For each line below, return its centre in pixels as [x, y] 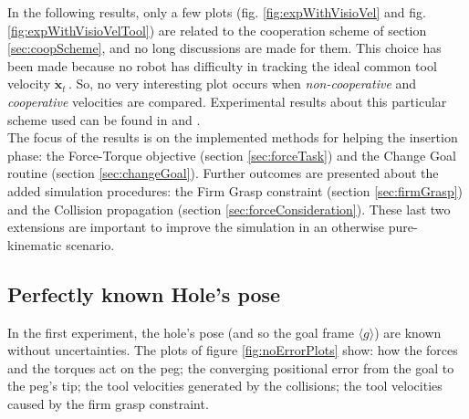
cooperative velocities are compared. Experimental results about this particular [227, 101]
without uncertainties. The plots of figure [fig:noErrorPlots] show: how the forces [233, 350]
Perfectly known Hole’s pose [144, 293]
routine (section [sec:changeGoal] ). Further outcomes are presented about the [223, 173]
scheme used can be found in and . [104, 119]
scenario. [90, 244]
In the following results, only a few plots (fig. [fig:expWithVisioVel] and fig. [217, 12]
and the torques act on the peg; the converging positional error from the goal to [231, 367]
